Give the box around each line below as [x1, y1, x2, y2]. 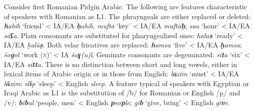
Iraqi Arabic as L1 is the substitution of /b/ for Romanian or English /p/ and [4, 88, 240, 98]
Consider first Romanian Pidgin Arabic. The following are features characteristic [4, 1, 247, 11]
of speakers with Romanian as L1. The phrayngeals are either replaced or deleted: [4, 11, 251, 21]
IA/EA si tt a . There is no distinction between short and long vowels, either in [4, 59, 237, 69]
